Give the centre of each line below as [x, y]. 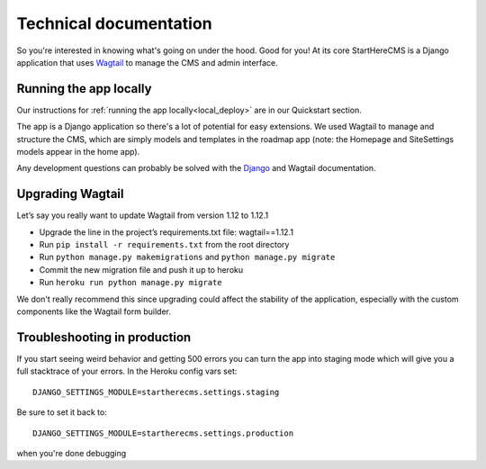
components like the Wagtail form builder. [94, 311]
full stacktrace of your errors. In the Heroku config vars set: [127, 371]
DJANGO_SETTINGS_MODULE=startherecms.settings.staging [156, 392]
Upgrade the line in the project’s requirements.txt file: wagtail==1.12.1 [166, 232]
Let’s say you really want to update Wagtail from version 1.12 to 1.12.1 [143, 215]
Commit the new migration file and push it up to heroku [141, 269]
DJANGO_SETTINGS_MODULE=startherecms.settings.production [163, 433]
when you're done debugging [72, 453]
